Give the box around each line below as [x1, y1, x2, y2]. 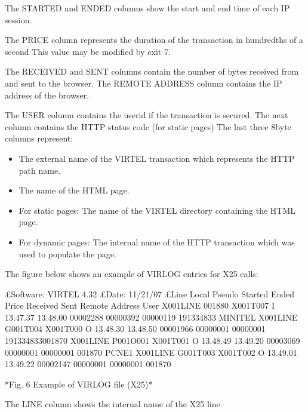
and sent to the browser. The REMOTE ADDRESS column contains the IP [5, 76, 282, 89]
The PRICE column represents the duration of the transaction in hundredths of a [5, 33, 304, 46]
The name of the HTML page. [19, 184, 130, 196]
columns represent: [5, 132, 73, 144]
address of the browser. [5, 88, 90, 101]
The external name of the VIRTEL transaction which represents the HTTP [19, 152, 295, 164]
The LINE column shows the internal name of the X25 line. [5, 398, 223, 410]
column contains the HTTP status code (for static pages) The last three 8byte [5, 120, 291, 133]
